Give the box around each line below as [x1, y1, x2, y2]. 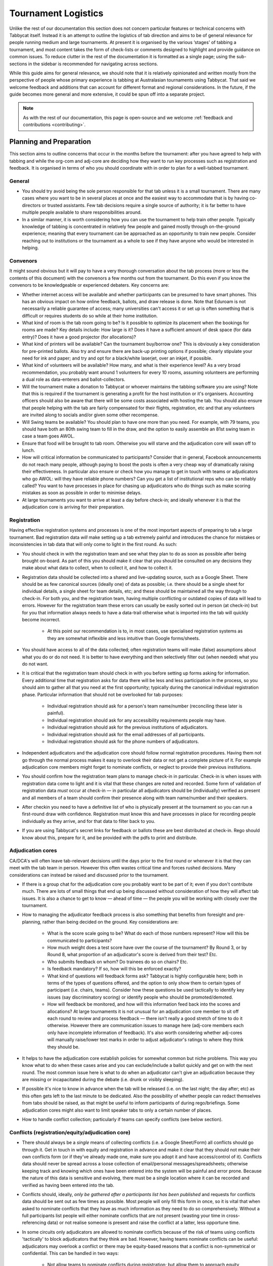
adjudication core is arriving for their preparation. [22, 504, 125, 510]
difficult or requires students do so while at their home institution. [22, 312, 158, 319]
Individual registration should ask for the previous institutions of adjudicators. [47, 724, 208, 730]
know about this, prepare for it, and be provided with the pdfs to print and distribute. [22, 835, 197, 841]
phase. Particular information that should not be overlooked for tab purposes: [22, 691, 183, 697]
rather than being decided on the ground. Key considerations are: [42, 919, 179, 925]
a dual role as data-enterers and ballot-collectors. [22, 376, 126, 382]
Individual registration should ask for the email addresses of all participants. [47, 731, 205, 737]
